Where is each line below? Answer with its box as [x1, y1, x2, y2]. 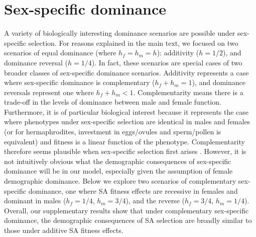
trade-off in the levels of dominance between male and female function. [4, 97, 221, 107]
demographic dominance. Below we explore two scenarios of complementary [4, 176, 236, 186]
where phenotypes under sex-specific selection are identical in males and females [4, 116, 250, 127]
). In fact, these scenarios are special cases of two [91, 57, 242, 67]
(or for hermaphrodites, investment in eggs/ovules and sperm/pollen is [4, 126, 221, 137]
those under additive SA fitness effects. [4, 225, 123, 235]
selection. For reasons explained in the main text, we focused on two [28, 37, 238, 48]
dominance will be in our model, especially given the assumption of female [4, 166, 233, 176]
